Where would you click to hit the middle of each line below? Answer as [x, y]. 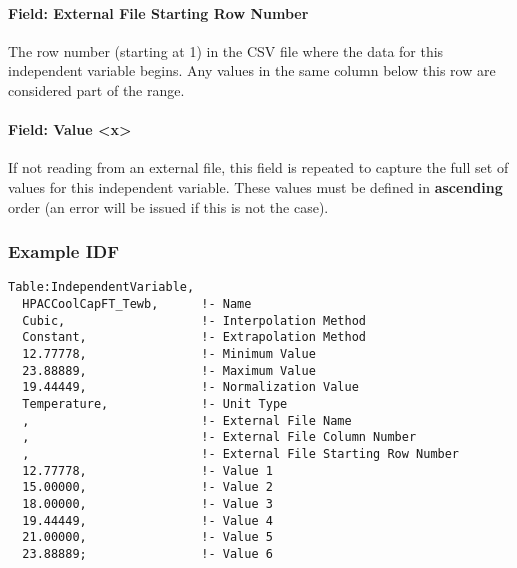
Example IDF [64, 251]
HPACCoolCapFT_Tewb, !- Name [137, 304]
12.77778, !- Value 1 [147, 470]
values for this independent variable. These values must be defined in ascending [255, 186]
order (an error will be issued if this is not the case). [168, 206]
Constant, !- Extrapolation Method [194, 337]
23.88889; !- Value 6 [147, 553]
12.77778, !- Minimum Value [169, 354]
